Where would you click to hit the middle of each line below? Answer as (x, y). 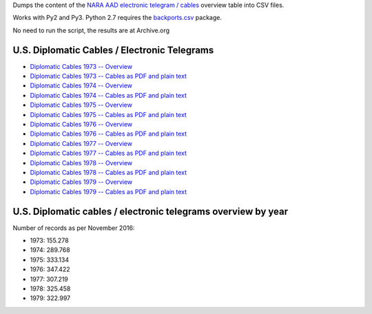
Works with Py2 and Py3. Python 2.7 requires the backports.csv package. (117, 18)
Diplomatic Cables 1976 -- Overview (81, 125)
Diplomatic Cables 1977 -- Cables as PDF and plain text (108, 153)
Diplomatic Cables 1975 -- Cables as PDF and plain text (108, 114)
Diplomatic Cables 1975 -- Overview (81, 105)
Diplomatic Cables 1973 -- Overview (81, 66)
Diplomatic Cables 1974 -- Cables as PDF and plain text (108, 95)
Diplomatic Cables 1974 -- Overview (81, 85)
